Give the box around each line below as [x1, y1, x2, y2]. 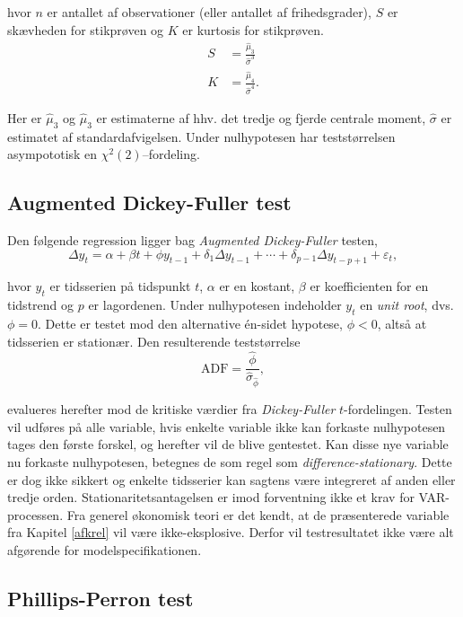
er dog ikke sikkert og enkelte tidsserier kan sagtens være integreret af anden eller [7, 470, 456, 489]
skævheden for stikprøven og [7, 20, 164, 39]
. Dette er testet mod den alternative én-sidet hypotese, [38, 313, 343, 332]
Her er [7, 108, 42, 127]
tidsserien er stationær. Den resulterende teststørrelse [7, 331, 301, 350]
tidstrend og [7, 295, 74, 314]
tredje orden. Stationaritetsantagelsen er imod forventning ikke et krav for [7, 488, 415, 507]
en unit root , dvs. [360, 295, 454, 314]
